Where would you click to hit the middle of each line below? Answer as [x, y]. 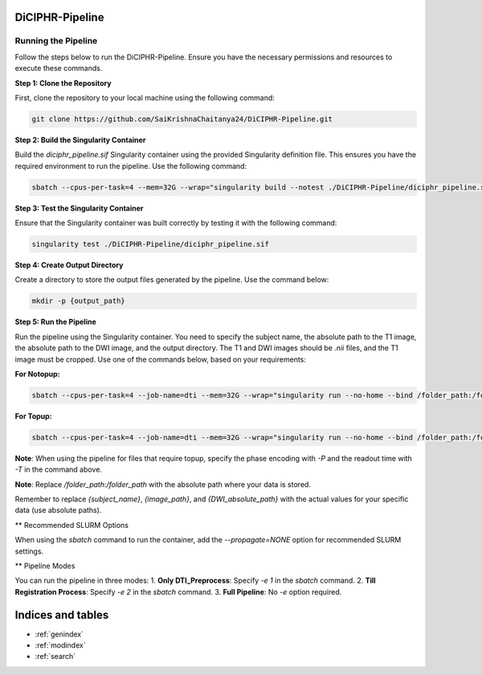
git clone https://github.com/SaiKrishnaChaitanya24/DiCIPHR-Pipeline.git [182, 119]
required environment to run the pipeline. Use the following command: [131, 166]
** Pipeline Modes [45, 566]
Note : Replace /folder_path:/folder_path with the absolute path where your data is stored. [163, 484]
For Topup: [33, 416]
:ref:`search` [55, 657]
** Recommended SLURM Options [71, 525]
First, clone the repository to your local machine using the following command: [145, 97]
